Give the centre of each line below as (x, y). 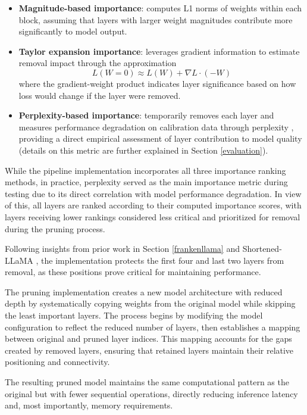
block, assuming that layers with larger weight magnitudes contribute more (156, 19)
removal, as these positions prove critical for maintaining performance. (133, 272)
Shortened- (262, 249)
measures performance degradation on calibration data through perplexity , (156, 127)
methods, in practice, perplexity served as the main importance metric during (146, 182)
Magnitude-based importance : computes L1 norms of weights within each (160, 8)
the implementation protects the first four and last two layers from (163, 260)
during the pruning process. (55, 228)
